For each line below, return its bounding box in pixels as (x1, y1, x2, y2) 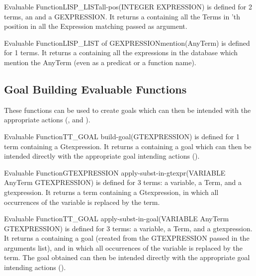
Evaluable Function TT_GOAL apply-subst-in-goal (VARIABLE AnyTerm (4, 213, 229, 224)
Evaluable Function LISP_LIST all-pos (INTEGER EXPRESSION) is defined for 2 (4, 1, 252, 11)
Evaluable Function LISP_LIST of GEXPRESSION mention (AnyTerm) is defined (4, 37, 250, 48)
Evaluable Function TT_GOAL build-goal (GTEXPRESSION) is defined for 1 (4, 131, 240, 141)
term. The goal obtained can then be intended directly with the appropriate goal (4, 252, 250, 263)
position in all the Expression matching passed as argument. (4, 21, 187, 31)
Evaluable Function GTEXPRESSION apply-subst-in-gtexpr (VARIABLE (4, 167, 226, 178)
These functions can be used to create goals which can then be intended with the (4, 104, 251, 115)
